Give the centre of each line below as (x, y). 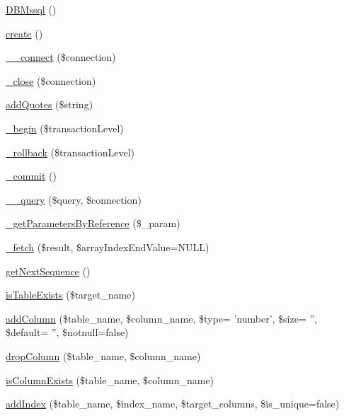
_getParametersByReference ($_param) (93, 223)
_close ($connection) (51, 80)
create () (24, 33)
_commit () (31, 176)
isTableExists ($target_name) (70, 295)
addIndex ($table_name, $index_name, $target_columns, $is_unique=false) (173, 404)
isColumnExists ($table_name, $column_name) (110, 380)
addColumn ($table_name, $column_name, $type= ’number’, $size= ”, (161, 318)
